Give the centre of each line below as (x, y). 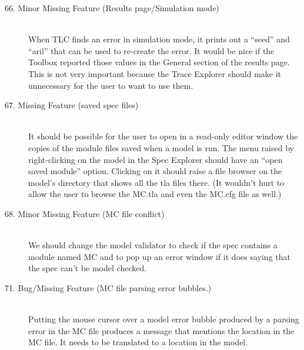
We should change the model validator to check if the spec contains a (153, 245)
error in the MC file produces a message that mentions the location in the (161, 330)
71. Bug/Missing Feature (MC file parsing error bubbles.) (108, 287)
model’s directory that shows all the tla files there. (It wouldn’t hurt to (156, 182)
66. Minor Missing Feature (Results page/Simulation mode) (112, 8)
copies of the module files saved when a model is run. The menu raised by (161, 147)
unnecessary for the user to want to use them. (111, 85)
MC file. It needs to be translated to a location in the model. (138, 342)
